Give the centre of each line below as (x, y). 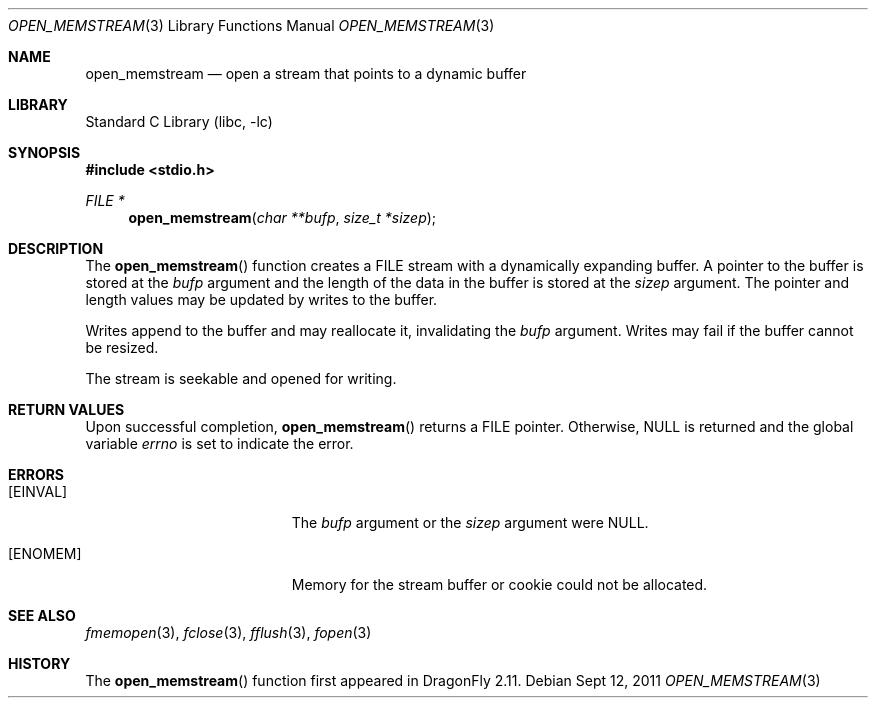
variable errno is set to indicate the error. (219, 443)
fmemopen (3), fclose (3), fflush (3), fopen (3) (228, 632)
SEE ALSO (42, 615)
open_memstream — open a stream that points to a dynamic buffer (306, 73)
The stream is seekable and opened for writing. (241, 378)
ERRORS (36, 474)
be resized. (122, 347)
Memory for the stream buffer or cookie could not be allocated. (499, 584)
